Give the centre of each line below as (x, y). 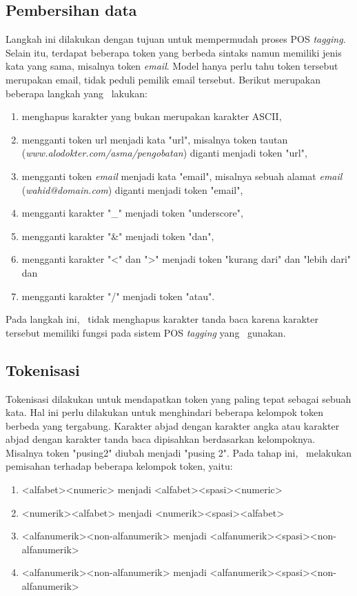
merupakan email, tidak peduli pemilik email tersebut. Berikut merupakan (163, 79)
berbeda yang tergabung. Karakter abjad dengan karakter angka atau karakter (173, 425)
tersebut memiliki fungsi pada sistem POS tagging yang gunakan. (146, 332)
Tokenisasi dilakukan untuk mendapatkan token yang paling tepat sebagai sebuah (178, 398)
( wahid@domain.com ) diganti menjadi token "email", (132, 189)
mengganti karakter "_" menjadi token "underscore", (132, 213)
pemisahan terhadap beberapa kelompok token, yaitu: (119, 466)
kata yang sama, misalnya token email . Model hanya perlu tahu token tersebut (172, 66)
